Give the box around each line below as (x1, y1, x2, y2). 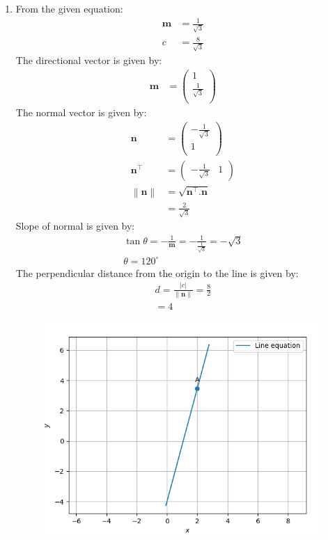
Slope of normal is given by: (15, 219, 135, 233)
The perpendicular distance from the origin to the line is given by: (15, 265, 299, 280)
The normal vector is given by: (15, 105, 147, 120)
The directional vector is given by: (15, 53, 162, 67)
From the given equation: (15, 1, 123, 15)
